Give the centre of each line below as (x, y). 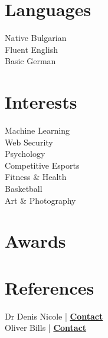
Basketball (24, 188)
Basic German (30, 61)
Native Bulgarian (36, 38)
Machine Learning (37, 130)
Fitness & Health (36, 177)
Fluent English (31, 49)
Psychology (25, 154)
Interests (41, 102)
